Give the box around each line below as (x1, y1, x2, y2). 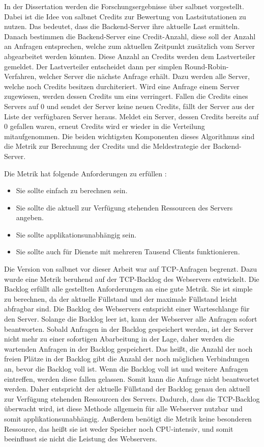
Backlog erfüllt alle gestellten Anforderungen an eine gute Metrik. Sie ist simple (4, 283, 253, 294)
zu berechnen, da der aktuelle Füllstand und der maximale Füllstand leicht (4, 293, 238, 304)
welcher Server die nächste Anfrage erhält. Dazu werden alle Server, (39, 71, 250, 82)
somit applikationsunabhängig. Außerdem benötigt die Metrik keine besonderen (4, 413, 252, 424)
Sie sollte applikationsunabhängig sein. (16, 229, 137, 240)
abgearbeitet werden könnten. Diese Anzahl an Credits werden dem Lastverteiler (4, 50, 255, 61)
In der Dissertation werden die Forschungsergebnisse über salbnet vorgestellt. (4, 1, 244, 11)
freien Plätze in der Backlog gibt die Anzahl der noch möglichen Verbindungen (4, 353, 250, 364)
